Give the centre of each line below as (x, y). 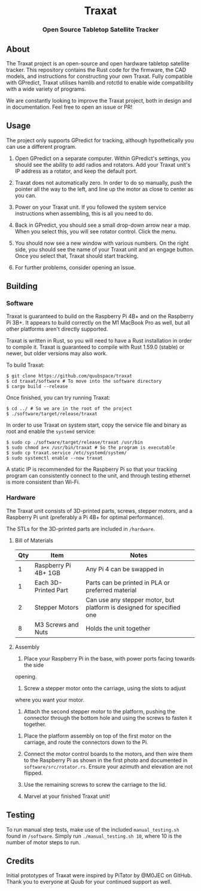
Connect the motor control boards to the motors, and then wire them (108, 754)
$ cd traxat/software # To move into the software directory (84, 382)
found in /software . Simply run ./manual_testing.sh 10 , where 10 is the (94, 836)
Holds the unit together (118, 628)
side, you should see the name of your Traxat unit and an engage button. (104, 249)
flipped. (33, 773)
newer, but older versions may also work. (57, 353)
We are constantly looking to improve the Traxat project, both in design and (99, 100)
